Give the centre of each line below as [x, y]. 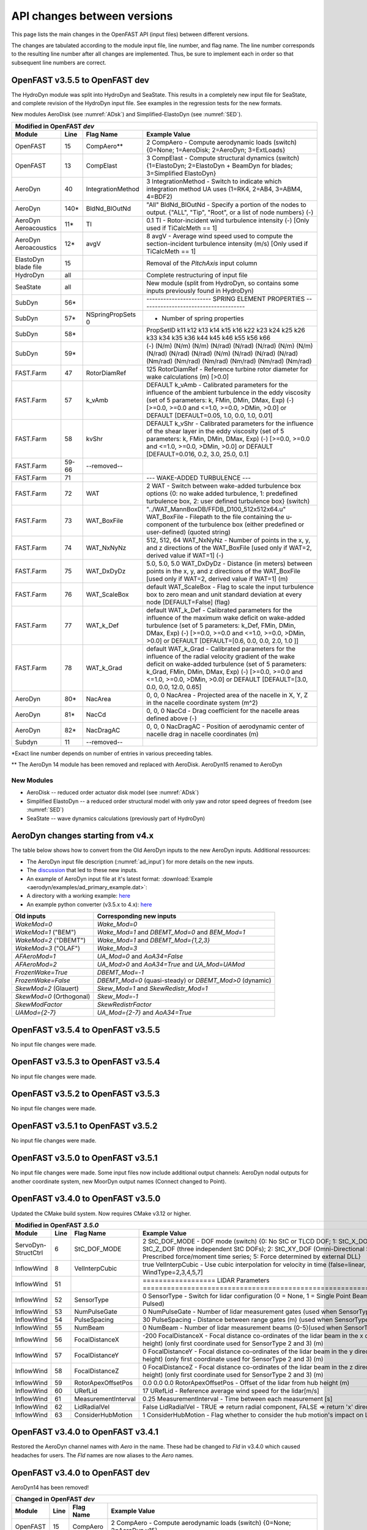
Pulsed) [154, 1304]
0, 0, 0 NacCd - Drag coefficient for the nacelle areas [223, 711]
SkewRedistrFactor [124, 1005]
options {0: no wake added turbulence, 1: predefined [222, 493]
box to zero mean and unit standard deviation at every [224, 594]
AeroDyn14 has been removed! [50, 1487]
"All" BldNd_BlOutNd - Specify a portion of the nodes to [226, 204]
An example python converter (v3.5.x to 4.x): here [89, 904]
